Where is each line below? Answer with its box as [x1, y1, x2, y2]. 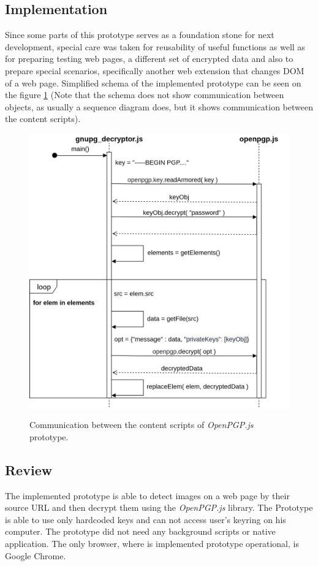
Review [5, 460, 53, 479]
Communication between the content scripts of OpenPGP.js [29, 418, 254, 431]
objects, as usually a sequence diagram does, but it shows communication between [5, 100, 313, 113]
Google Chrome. [5, 549, 66, 562]
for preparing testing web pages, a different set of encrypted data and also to [5, 52, 293, 65]
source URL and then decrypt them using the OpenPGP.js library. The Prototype [5, 501, 313, 514]
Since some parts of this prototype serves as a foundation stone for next [5, 28, 274, 41]
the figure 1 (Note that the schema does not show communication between [5, 88, 284, 101]
